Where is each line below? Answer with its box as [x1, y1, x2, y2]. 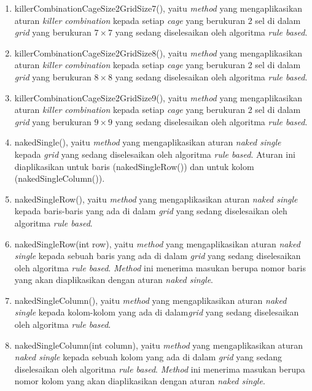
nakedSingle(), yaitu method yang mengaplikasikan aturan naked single [14, 136, 281, 149]
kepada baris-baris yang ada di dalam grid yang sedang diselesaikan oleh [14, 204, 287, 217]
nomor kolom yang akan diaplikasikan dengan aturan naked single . [14, 374, 265, 387]
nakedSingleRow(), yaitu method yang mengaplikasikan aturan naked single [14, 192, 298, 205]
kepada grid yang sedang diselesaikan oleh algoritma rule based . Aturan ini [14, 147, 295, 160]
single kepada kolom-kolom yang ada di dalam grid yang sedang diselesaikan [14, 306, 299, 319]
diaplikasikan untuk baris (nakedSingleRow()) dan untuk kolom [14, 160, 254, 172]
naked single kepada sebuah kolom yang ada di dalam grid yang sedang [14, 350, 283, 363]
